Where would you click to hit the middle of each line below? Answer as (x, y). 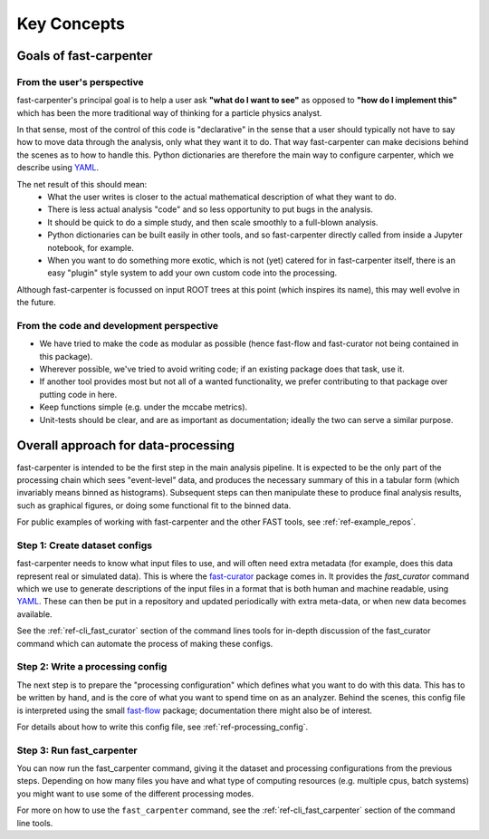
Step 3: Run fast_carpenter (77, 750)
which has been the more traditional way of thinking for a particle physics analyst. (169, 112)
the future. (36, 303)
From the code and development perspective (118, 325)
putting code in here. (78, 394)
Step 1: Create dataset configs (85, 545)
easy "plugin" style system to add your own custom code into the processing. (192, 273)
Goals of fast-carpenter (85, 56)
